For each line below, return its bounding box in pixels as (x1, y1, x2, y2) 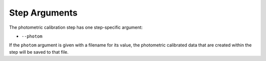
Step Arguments (9, 7, 78, 18)
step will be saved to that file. (9, 49, 69, 55)
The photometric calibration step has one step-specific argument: (9, 24, 143, 30)
